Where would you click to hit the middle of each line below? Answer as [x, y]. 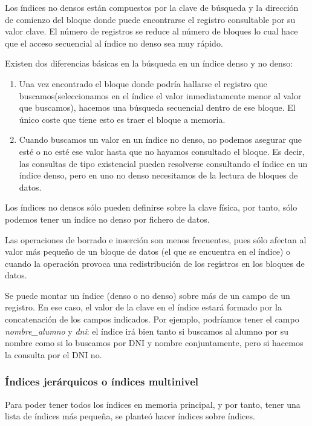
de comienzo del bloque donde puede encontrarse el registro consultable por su [150, 19]
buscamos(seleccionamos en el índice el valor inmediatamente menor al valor [160, 95]
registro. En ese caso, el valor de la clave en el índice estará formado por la [144, 307]
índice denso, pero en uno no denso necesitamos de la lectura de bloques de [158, 175]
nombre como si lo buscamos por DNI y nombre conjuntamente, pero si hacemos [154, 343]
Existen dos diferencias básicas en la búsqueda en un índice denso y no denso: [149, 63]
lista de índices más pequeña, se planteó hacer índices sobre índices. [130, 416]
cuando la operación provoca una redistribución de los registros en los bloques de [155, 263]
